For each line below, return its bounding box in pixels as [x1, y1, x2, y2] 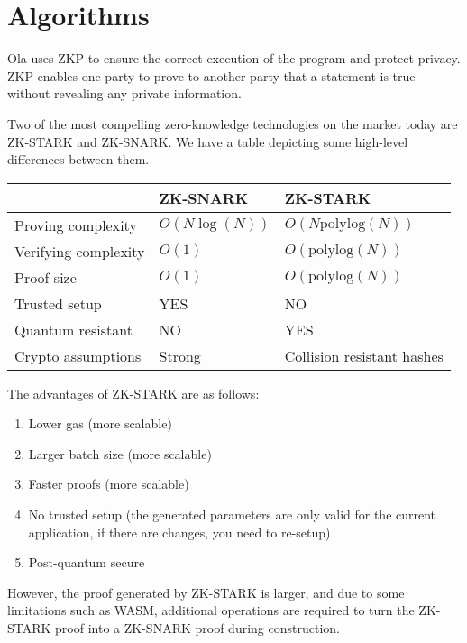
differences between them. [7, 150, 150, 169]
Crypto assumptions [14, 344, 142, 366]
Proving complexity [14, 214, 137, 235]
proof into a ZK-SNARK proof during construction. [55, 619, 340, 638]
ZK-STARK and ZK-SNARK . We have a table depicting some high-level [7, 132, 408, 151]
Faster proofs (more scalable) [28, 474, 189, 493]
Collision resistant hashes [284, 344, 444, 366]
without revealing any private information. [7, 84, 242, 103]
